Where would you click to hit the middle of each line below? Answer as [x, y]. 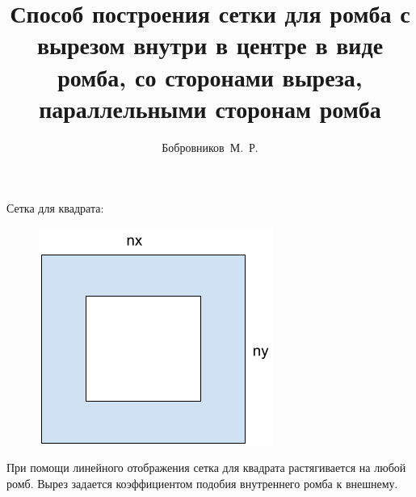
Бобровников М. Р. [210, 147]
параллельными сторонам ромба [210, 108]
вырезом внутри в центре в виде [210, 45]
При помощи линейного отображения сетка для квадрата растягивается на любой [206, 468]
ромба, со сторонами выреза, [210, 76]
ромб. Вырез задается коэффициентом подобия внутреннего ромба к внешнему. [202, 484]
